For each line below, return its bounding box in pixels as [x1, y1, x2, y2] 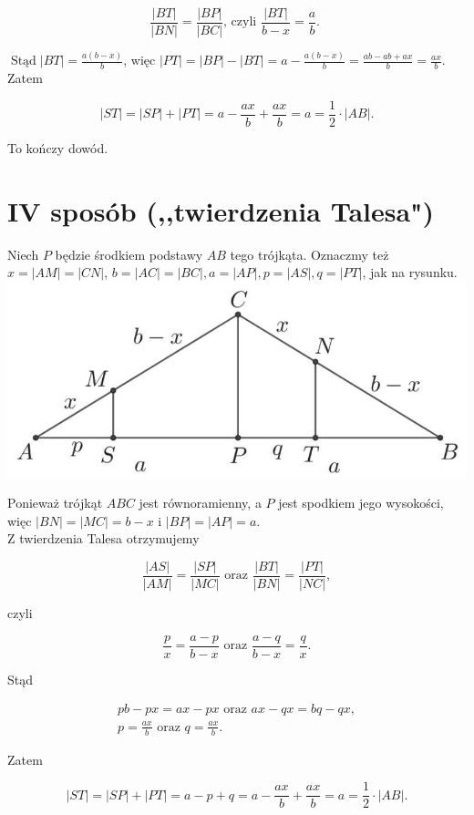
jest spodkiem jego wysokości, [278, 493, 444, 512]
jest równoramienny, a [139, 493, 262, 512]
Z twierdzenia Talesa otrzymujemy [7, 529, 200, 548]
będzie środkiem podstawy [55, 244, 203, 263]
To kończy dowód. [7, 138, 108, 157]
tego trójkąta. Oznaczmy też [230, 244, 389, 263]
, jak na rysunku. [362, 263, 458, 282]
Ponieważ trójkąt [7, 493, 103, 512]
